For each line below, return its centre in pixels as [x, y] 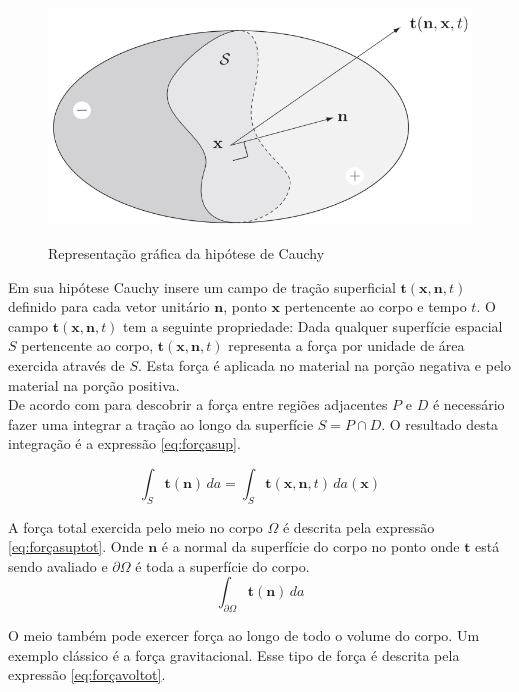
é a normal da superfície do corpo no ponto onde [310, 546]
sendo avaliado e [58, 565]
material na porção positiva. [94, 384]
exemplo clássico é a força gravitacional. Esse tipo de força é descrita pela [234, 654]
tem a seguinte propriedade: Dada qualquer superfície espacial [313, 325]
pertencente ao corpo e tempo [375, 306]
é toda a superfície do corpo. [222, 565]
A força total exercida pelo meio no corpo [135, 526]
